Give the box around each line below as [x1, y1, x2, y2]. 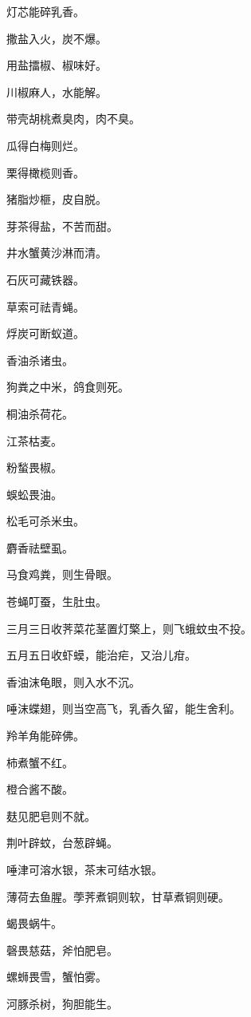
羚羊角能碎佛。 [6, 727, 84, 744]
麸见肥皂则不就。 [6, 807, 96, 824]
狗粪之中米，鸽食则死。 [6, 378, 129, 395]
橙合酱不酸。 [6, 781, 73, 797]
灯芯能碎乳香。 [6, 3, 84, 19]
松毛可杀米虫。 [6, 512, 84, 529]
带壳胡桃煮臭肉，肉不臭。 [6, 110, 140, 127]
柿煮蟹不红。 [6, 754, 73, 770]
